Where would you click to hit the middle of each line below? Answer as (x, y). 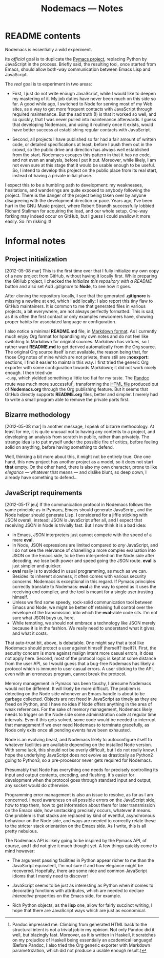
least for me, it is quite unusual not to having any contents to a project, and (80, 432)
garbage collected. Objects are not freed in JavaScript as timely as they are (81, 699)
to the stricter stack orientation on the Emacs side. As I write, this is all (76, 826)
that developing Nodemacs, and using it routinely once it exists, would (83, 125)
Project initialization (36, 259)
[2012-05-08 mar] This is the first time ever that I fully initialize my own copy (82, 271)
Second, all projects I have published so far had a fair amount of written (84, 139)
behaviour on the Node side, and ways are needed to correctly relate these (81, 821)
